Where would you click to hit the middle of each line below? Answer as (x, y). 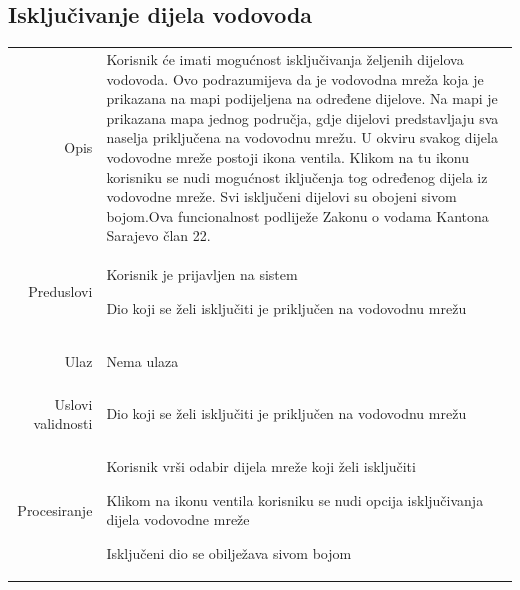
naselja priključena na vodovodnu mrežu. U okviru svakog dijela (302, 137)
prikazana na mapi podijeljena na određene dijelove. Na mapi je (302, 98)
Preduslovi (60, 290)
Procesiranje (55, 509)
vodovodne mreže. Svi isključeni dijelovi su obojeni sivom (281, 196)
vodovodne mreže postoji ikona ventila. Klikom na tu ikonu (287, 156)
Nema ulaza (142, 360)
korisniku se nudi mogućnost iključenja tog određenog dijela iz (297, 176)
